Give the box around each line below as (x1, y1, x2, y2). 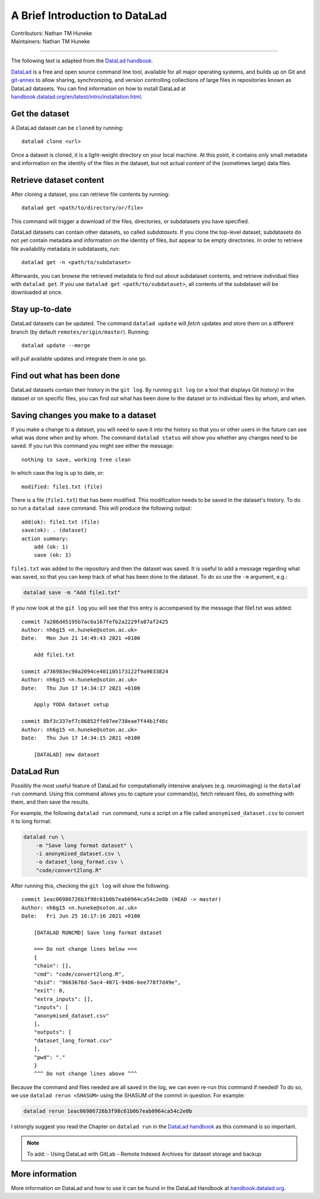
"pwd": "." (33, 1054, 66, 1061)
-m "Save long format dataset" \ (36, 842, 133, 849)
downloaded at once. (11, 288, 63, 296)
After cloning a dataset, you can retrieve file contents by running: (11, 191, 170, 198)
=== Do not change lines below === (33, 946, 137, 953)
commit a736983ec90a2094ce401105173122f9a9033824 (21, 668, 169, 675)
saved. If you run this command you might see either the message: (11, 442, 174, 449)
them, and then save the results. (11, 798, 90, 805)
